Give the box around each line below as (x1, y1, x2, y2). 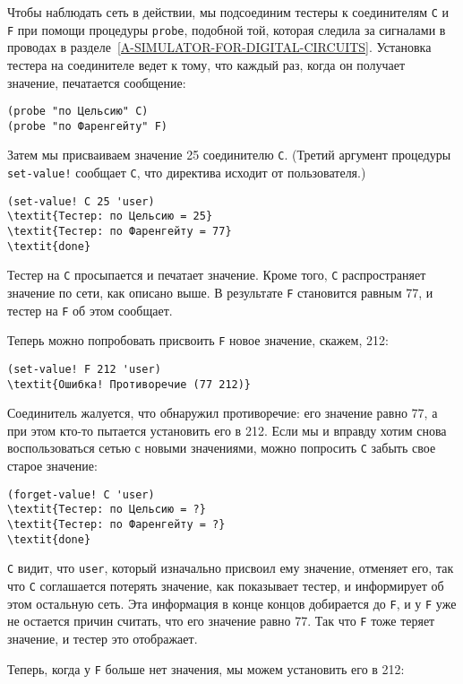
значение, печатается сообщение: (7, 73, 186, 91)
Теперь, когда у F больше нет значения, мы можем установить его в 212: (7, 659, 405, 678)
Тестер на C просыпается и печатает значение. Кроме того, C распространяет (7, 265, 426, 284)
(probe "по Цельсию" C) (7, 105, 149, 118)
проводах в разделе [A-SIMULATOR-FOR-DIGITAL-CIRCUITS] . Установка (7, 38, 432, 56)
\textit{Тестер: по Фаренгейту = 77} (7, 225, 232, 238)
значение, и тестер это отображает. (7, 628, 198, 647)
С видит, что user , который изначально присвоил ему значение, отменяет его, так (7, 558, 454, 577)
